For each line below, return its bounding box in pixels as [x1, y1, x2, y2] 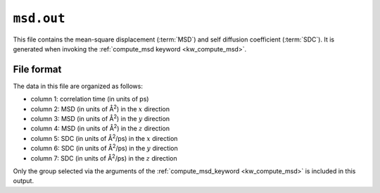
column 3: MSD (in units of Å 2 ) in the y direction [30, 113, 170, 123]
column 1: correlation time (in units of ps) [30, 95, 149, 104]
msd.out [13, 11, 66, 26]
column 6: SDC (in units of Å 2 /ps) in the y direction [30, 143, 179, 153]
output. [13, 177, 34, 185]
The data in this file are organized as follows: [13, 82, 144, 90]
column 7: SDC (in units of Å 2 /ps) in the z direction [30, 152, 177, 162]
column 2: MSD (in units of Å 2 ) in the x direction [30, 103, 170, 113]
